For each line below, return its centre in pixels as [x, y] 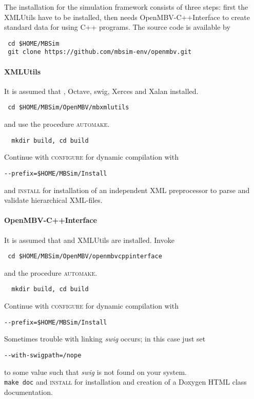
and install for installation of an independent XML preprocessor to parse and [127, 190]
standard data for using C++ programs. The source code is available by [117, 27]
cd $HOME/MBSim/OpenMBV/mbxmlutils [69, 108]
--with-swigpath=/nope [43, 355]
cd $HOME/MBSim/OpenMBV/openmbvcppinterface [85, 256]
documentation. [28, 392]
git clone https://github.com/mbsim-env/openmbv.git [100, 52]
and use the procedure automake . [57, 124]
